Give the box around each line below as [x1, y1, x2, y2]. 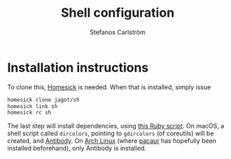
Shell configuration [60, 5, 175, 21]
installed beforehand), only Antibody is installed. [7, 144, 147, 153]
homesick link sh [7, 103, 58, 109]
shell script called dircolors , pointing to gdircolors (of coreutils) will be [7, 129, 214, 137]
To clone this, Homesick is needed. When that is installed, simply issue [7, 82, 211, 91]
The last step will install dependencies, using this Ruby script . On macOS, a [7, 122, 225, 130]
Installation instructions [7, 59, 149, 75]
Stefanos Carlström [90, 28, 146, 36]
